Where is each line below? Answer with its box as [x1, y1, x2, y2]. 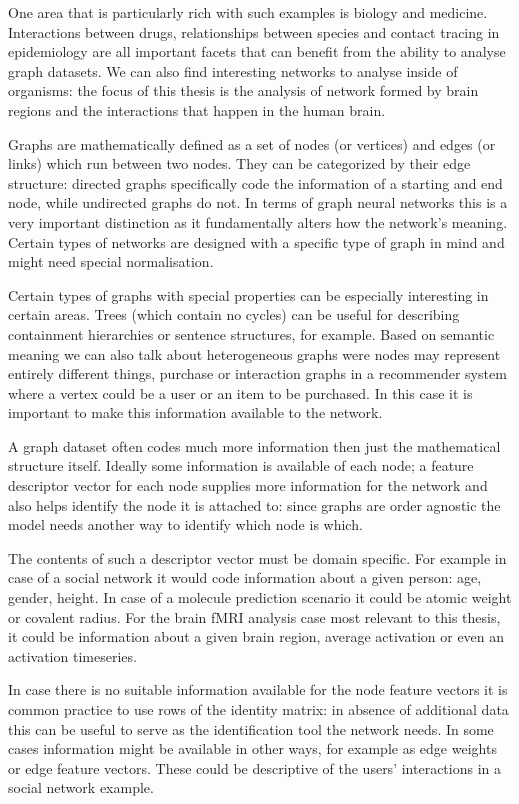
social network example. [8, 777, 154, 798]
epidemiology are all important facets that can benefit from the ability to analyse [8, 41, 506, 62]
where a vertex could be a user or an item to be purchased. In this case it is [8, 382, 473, 403]
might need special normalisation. [8, 251, 214, 272]
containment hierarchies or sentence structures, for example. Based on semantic [8, 323, 495, 344]
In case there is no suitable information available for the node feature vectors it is [8, 679, 508, 700]
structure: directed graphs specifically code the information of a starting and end [8, 172, 503, 193]
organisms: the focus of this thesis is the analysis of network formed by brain [8, 80, 479, 101]
